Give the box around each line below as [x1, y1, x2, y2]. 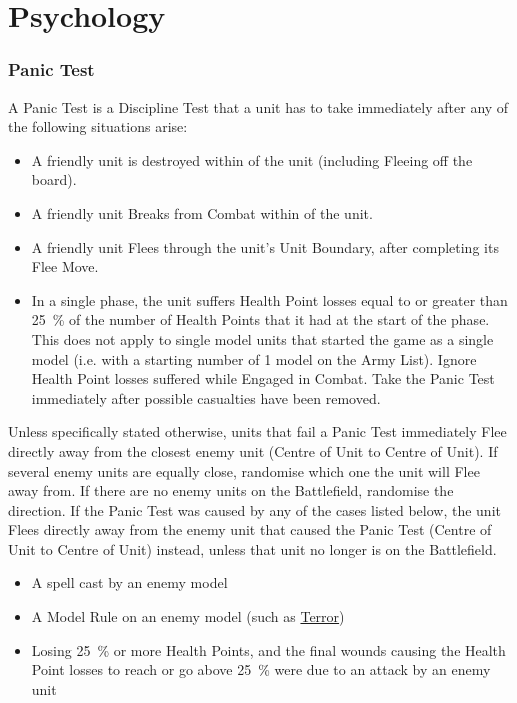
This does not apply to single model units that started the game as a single [31, 328, 494, 349]
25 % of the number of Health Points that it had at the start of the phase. [31, 309, 490, 330]
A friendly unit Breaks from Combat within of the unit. [31, 202, 373, 223]
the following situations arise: [8, 116, 188, 137]
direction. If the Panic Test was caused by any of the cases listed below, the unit [8, 499, 501, 520]
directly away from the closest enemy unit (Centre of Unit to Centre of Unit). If [8, 440, 498, 461]
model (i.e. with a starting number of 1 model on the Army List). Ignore [31, 348, 477, 369]
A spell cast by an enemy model [31, 572, 228, 593]
